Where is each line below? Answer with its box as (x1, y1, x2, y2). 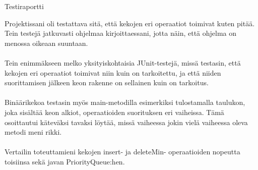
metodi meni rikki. (5, 127, 62, 137)
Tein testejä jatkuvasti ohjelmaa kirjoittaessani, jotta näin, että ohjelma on (5, 28, 237, 38)
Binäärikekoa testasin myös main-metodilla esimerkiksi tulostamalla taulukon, (5, 97, 245, 107)
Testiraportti (5, 1, 44, 11)
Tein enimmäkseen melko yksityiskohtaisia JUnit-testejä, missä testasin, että (5, 57, 241, 68)
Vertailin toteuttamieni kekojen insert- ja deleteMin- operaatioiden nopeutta (5, 146, 240, 157)
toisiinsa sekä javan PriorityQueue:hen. (5, 156, 125, 166)
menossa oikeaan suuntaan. (5, 37, 88, 48)
